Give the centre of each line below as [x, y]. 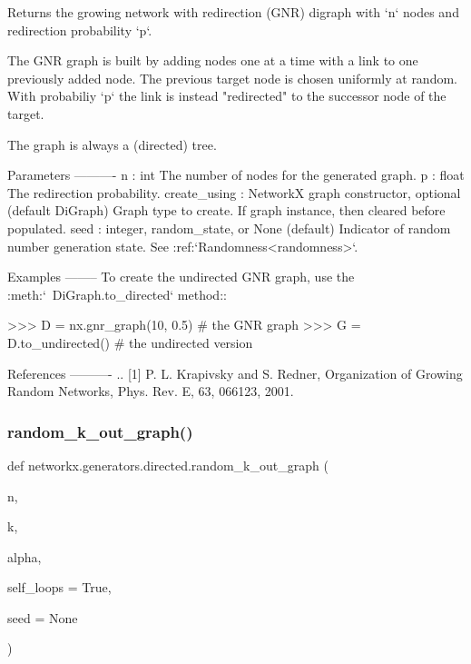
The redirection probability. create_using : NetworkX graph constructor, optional [234, 192]
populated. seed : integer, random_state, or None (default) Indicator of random [229, 228]
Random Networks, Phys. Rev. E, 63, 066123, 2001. [151, 391]
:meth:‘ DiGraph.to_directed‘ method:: [117, 294]
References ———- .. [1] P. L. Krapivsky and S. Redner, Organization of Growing [235, 373]
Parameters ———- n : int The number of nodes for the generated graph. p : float [236, 175]
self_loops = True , [59, 587]
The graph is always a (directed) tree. [112, 144]
